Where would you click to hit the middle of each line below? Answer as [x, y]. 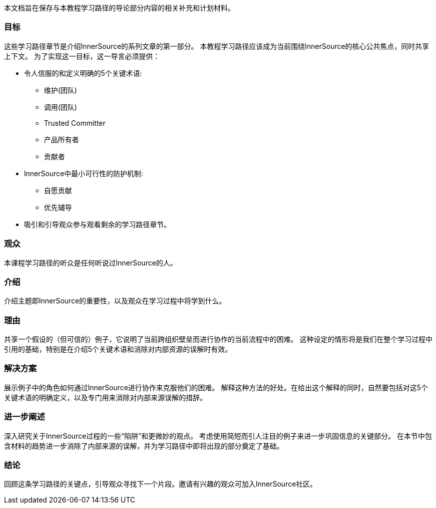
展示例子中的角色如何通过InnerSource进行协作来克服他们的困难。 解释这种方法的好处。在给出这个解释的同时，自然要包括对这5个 [216, 387]
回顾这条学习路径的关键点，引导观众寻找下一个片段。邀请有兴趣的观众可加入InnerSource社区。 [161, 484]
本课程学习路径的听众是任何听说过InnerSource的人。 [91, 262]
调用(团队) [61, 107]
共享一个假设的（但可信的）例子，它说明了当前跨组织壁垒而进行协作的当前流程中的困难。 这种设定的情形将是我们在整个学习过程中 [218, 339]
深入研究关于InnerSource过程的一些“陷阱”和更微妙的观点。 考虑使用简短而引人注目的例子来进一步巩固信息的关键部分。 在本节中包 [218, 436]
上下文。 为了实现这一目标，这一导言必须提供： [82, 56]
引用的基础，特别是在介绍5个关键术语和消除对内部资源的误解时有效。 [118, 349]
